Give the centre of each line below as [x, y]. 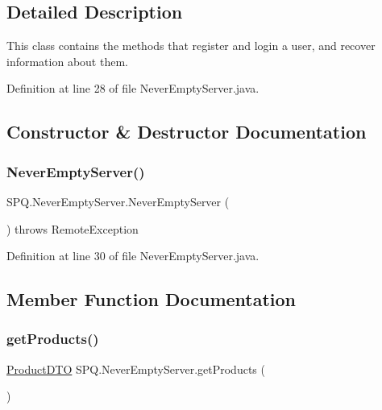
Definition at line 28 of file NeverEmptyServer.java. [133, 88]
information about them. [67, 61]
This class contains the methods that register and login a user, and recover [191, 46]
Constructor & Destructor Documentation [187, 132]
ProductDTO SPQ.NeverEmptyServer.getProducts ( [136, 369]
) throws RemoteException [73, 228]
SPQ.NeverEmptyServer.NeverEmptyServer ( [118, 201]
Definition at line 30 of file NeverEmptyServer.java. [133, 256]
